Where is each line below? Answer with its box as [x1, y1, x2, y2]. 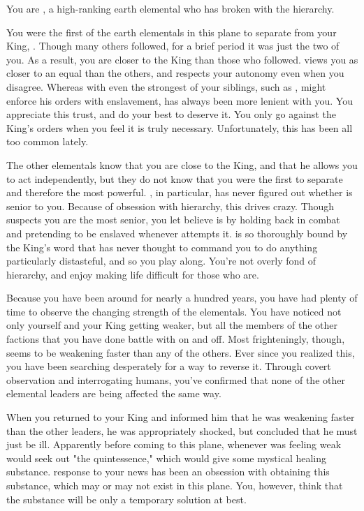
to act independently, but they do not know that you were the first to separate [6, 171, 343, 186]
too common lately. [6, 134, 89, 149]
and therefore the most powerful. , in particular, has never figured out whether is [6, 185, 353, 200]
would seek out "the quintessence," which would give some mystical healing [6, 450, 327, 465]
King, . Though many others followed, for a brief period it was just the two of [6, 38, 340, 53]
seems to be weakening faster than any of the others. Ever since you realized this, [6, 345, 355, 360]
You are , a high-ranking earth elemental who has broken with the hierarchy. [6, 1, 335, 15]
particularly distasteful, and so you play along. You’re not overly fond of [6, 253, 316, 268]
